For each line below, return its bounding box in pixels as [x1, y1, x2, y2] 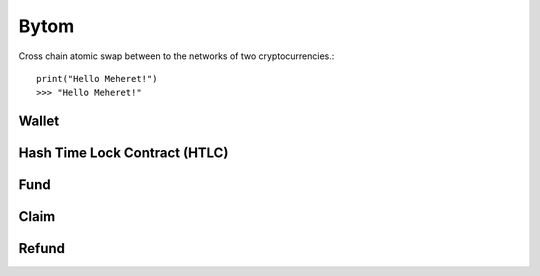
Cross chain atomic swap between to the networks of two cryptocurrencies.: [18, 50, 335, 62]
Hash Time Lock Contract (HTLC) [18, 145, 229, 162]
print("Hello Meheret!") [36, 73, 158, 84]
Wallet [18, 113, 60, 130]
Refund [18, 240, 65, 257]
